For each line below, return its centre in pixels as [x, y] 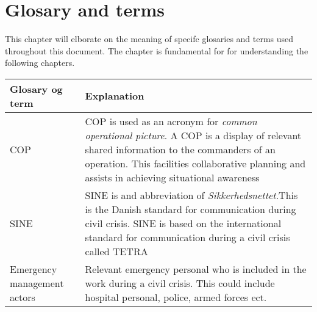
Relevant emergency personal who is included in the [196, 269]
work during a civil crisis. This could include [180, 283]
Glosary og [36, 89]
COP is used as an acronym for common [171, 121]
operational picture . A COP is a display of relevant [193, 135]
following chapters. [40, 63]
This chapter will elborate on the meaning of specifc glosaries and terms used [149, 39]
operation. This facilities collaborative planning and [195, 163]
